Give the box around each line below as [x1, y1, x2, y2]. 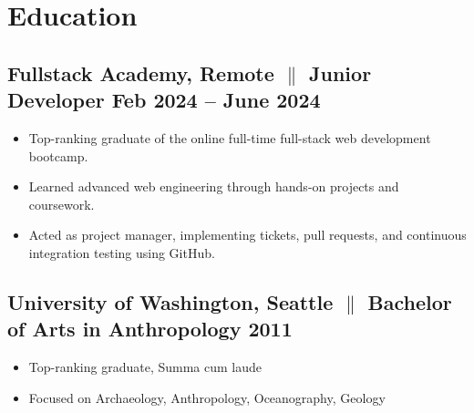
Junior [309, 58, 372, 87]
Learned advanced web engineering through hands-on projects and [28, 177, 399, 196]
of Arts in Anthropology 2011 [7, 315, 293, 343]
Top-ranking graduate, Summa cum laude [28, 357, 263, 377]
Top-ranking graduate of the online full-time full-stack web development [28, 128, 431, 147]
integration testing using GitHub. [28, 243, 215, 262]
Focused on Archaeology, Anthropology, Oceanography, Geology [28, 387, 386, 407]
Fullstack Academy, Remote [7, 58, 274, 87]
